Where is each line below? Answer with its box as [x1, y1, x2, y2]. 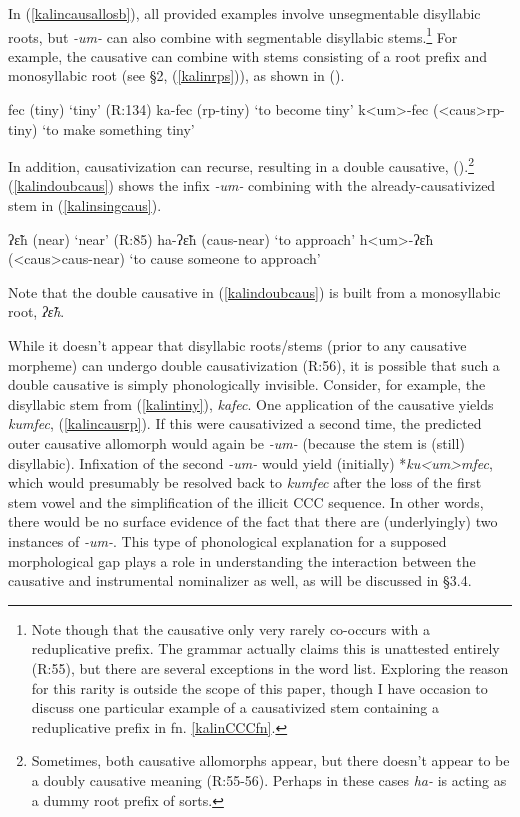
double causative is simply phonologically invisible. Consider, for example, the [8, 374, 486, 395]
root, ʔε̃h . [8, 301, 65, 322]
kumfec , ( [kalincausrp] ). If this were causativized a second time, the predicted [8, 413, 482, 434]
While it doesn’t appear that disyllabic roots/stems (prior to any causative [8, 335, 467, 356]
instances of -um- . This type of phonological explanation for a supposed [8, 530, 447, 551]
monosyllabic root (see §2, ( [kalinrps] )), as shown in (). [8, 65, 345, 86]
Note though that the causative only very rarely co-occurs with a [31, 618, 430, 639]
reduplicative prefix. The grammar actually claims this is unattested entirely [31, 638, 500, 659]
